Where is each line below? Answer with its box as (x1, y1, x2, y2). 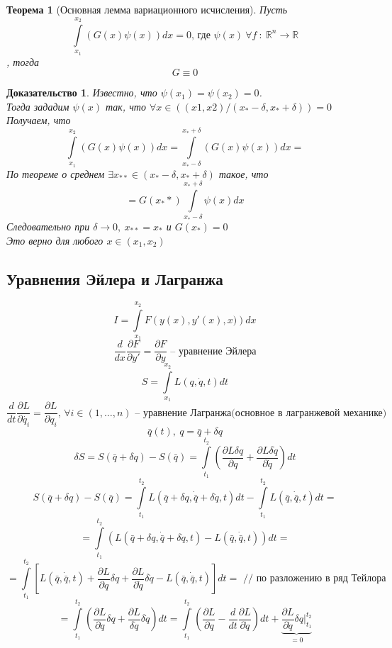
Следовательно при (6, 218, 90, 233)
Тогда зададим (6, 99, 69, 113)
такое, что (218, 166, 269, 181)
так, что (106, 99, 146, 113)
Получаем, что (6, 113, 71, 128)
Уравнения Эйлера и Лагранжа (6, 267, 223, 289)
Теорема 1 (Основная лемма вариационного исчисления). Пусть (6, 2, 288, 16)
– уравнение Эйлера (170, 346, 257, 357)
